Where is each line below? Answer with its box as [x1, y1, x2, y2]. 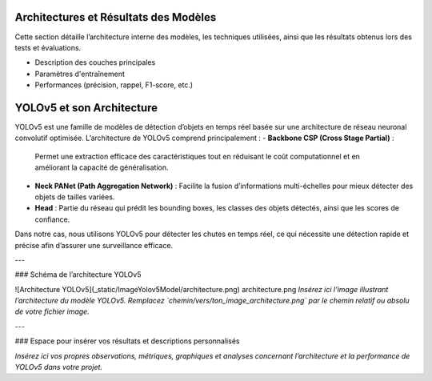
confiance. [34, 215, 70, 224]
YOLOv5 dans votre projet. [14, 363, 103, 372]
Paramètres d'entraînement [34, 69, 126, 78]
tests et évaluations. [14, 42, 82, 52]
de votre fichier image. [14, 307, 90, 316]
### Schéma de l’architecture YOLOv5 [14, 270, 142, 279]
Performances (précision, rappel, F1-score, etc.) [34, 80, 194, 90]
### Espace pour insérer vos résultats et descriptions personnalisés [14, 336, 240, 346]
